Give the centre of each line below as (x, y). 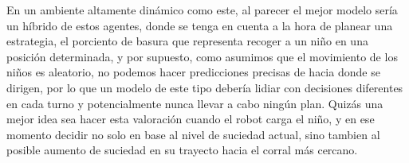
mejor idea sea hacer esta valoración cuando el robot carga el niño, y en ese (191, 119)
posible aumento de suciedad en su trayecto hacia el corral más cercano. (182, 150)
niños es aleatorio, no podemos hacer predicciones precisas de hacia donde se (193, 72)
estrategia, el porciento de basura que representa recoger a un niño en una (187, 41)
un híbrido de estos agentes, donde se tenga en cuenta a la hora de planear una (200, 25)
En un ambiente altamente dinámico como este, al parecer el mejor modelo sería (202, 10)
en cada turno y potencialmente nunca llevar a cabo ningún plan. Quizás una (195, 103)
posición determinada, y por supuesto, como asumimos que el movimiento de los (202, 56)
